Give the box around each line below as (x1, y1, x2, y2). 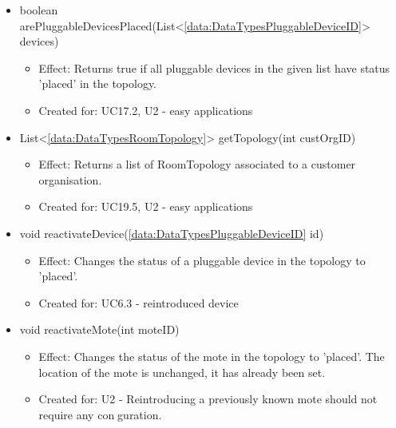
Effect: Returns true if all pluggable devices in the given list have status (38, 59, 390, 76)
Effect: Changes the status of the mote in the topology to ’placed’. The (38, 347, 385, 364)
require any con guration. (38, 406, 162, 422)
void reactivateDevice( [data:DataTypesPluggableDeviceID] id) (19, 224, 324, 241)
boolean (19, 2, 58, 18)
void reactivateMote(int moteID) (19, 321, 180, 338)
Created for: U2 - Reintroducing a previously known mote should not (38, 390, 378, 407)
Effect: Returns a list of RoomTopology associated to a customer (38, 156, 356, 172)
